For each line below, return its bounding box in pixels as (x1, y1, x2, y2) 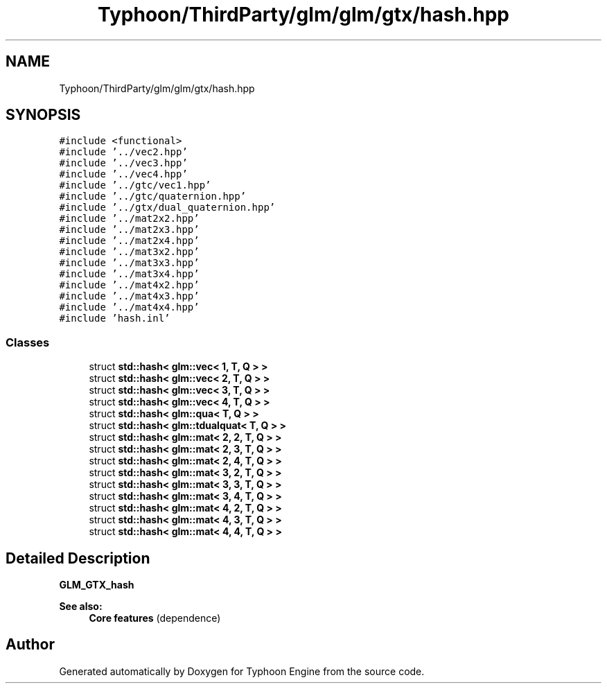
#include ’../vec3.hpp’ (59, 157, 188, 169)
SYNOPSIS (6, 106, 81, 124)
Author (6, 636, 55, 654)
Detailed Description (6, 549, 150, 567)
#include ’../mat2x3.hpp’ (59, 224, 200, 236)
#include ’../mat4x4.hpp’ (59, 302, 200, 313)
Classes (6, 335, 50, 349)
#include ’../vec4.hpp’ (59, 168, 188, 180)
